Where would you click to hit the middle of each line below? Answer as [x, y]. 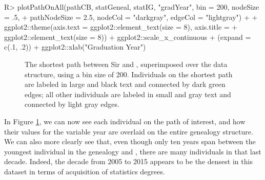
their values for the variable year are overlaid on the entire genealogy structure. [129, 131]
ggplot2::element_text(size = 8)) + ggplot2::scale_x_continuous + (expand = [128, 37]
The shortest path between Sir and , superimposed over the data [126, 64]
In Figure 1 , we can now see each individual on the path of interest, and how [125, 121]
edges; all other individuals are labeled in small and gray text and [128, 94]
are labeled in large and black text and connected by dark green [125, 84]
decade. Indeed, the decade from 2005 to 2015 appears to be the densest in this [128, 161]
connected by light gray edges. [72, 104]
